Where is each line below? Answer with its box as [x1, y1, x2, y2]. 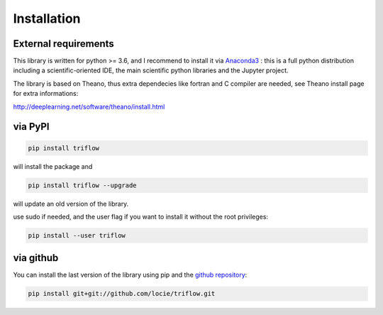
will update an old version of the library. [13, 199, 129, 208]
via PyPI [13, 121, 50, 133]
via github [13, 252, 59, 264]
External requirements [13, 38, 115, 50]
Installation [13, 11, 81, 26]
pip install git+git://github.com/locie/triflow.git [28, 289, 216, 298]
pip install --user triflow [28, 231, 126, 239]
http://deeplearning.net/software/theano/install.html [13, 102, 165, 111]
